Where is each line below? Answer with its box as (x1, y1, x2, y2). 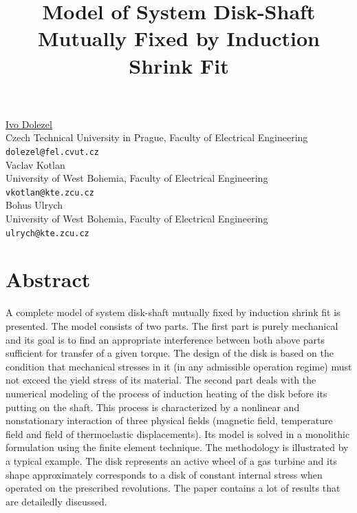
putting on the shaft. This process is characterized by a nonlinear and (6, 399, 300, 414)
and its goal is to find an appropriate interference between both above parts (6, 332, 325, 346)
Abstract (6, 265, 91, 293)
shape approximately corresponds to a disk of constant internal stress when (6, 467, 323, 481)
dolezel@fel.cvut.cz (6, 147, 100, 157)
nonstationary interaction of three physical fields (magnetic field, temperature (6, 413, 333, 428)
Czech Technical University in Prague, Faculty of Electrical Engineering (6, 130, 308, 145)
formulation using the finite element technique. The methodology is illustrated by (6, 440, 349, 454)
